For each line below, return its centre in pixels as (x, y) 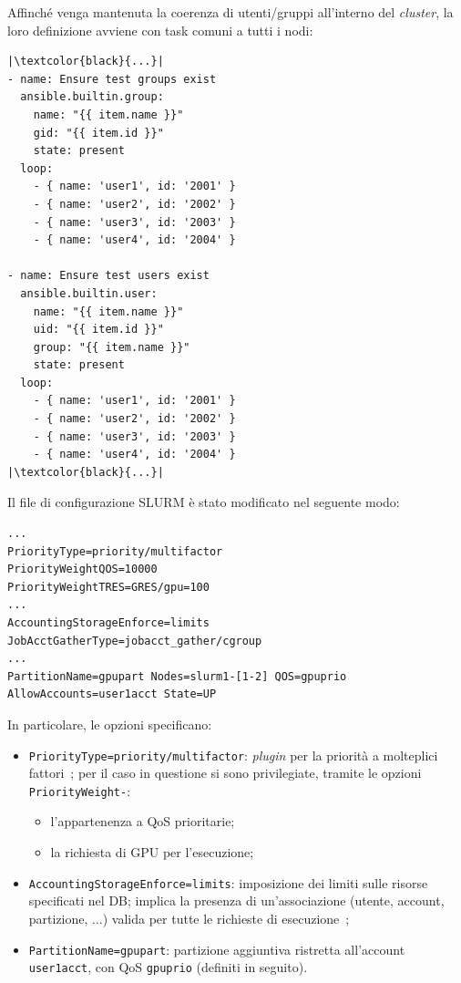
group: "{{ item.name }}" (112, 347)
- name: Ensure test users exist (108, 276)
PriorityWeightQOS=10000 (82, 569)
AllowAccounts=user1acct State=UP (112, 694)
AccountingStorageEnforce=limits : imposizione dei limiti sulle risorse (228, 882)
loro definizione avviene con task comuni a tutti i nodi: (160, 30)
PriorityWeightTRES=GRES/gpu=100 (108, 587)
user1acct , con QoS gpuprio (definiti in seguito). (168, 967)
